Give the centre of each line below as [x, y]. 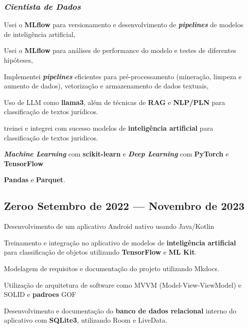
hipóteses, [18, 60]
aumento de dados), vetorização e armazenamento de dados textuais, [106, 86]
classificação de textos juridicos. [51, 137]
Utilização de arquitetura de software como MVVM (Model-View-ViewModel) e [123, 285]
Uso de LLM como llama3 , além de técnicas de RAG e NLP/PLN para [115, 102]
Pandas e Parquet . [35, 180]
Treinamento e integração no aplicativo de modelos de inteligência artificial [120, 242]
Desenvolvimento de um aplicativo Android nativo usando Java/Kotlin [109, 226]
